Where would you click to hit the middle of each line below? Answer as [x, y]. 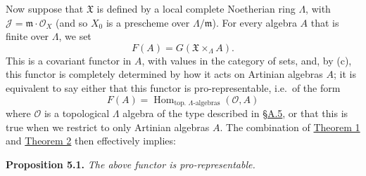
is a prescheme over [148, 22]
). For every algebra [254, 22]
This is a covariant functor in [69, 60]
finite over [27, 36]
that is [325, 22]
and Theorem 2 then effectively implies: [91, 141]
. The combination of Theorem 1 [290, 127]
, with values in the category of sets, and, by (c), [247, 60]
